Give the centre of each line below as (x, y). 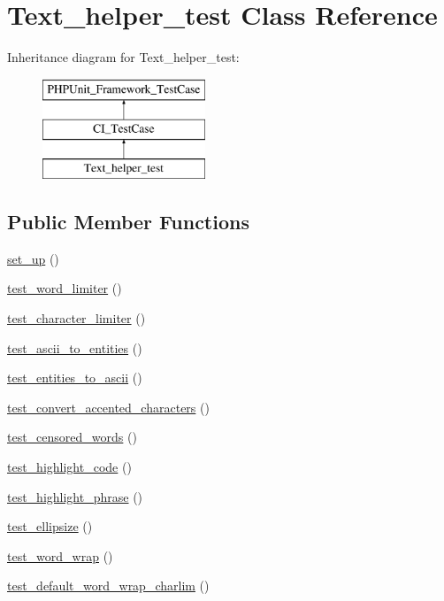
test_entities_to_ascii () (75, 378)
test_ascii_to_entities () (75, 347)
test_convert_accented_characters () (108, 407)
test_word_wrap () (60, 555)
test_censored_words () (72, 437)
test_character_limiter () (77, 318)
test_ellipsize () (50, 526)
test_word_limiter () (65, 288)
